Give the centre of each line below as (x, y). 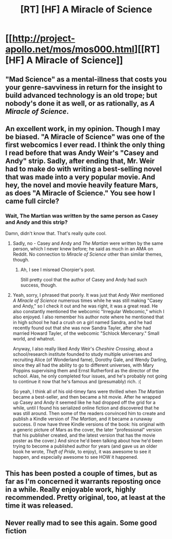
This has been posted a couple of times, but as (81, 473)
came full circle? (32, 201)
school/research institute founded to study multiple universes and (82, 354)
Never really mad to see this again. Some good (81, 523)
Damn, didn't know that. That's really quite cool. (56, 233)
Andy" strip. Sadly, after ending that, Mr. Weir (80, 161)
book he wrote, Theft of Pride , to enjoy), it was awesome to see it (82, 452)
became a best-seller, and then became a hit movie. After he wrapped (87, 397)
